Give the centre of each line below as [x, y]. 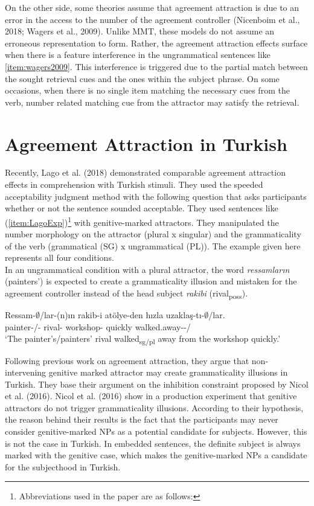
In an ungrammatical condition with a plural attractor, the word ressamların [147, 269]
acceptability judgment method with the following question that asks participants [156, 196]
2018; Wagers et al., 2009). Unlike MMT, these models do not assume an [140, 31]
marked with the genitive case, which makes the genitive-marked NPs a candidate [156, 455]
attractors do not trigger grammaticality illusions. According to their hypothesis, [154, 407]
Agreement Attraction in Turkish [146, 143]
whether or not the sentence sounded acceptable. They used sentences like [142, 208]
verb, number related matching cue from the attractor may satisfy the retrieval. [152, 102]
